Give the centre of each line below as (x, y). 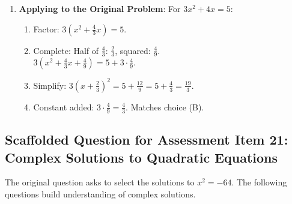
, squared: (133, 50)
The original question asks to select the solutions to (100, 182)
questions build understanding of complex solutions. (100, 193)
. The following (259, 182)
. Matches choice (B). (165, 106)
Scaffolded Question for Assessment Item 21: (147, 139)
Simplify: (50, 85)
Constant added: (64, 106)
